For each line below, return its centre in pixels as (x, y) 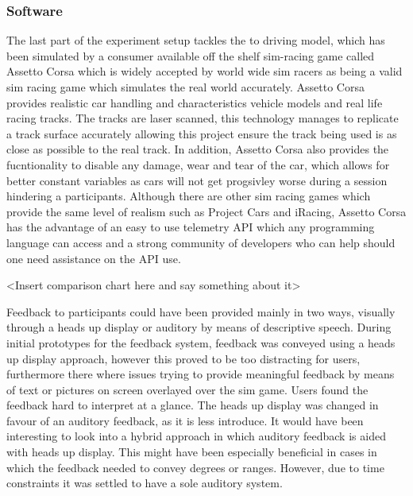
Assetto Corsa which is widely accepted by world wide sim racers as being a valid (205, 71)
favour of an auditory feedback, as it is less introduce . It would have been (185, 420)
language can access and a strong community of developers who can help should (201, 242)
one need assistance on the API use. (94, 258)
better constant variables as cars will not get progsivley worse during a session (197, 180)
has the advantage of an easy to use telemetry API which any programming (191, 227)
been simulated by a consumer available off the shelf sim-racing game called (191, 55)
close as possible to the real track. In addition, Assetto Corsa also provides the (198, 149)
